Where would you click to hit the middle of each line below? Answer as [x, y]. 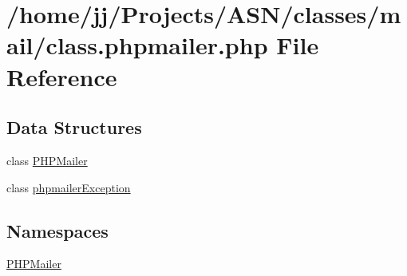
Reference [62, 76]
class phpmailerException [69, 187]
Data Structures [74, 127]
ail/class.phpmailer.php [137, 45]
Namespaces [57, 230]
